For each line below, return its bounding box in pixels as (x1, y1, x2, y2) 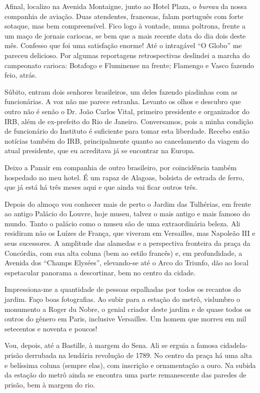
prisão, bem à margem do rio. (4, 379, 95, 389)
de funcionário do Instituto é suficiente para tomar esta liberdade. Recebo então (4, 126, 249, 136)
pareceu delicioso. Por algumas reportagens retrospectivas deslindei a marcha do (4, 50, 250, 60)
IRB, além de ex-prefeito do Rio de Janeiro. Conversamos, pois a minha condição (4, 116, 253, 126)
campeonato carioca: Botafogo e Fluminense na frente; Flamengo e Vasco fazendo (4, 60, 254, 70)
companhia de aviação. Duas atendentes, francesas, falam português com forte (4, 11, 243, 21)
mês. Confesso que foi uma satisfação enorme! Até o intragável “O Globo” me (4, 40, 242, 51)
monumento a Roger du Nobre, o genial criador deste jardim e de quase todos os (4, 303, 251, 314)
